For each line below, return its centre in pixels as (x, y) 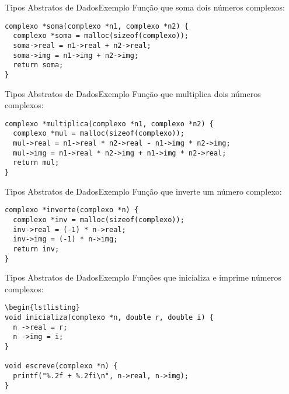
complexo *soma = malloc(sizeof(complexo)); (101, 36)
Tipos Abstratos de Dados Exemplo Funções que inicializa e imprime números (143, 277)
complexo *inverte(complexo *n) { (72, 210)
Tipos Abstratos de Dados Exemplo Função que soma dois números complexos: (145, 7)
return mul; (36, 163)
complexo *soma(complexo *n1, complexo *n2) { (97, 26)
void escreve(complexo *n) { (61, 366)
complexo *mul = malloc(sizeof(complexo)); (99, 134)
